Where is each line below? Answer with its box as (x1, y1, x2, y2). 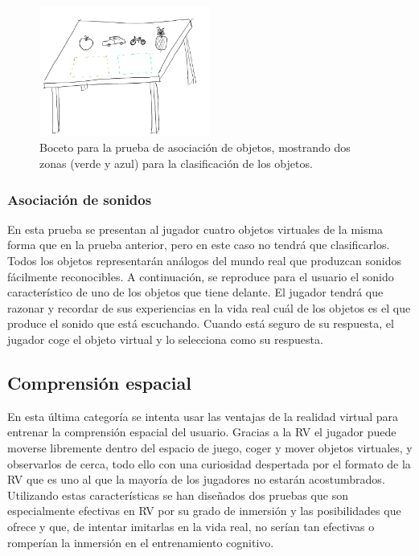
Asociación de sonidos (7, 189, 152, 209)
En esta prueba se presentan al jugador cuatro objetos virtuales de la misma (7, 220, 384, 237)
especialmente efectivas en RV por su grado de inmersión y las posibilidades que (7, 502, 401, 519)
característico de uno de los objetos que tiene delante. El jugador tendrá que (7, 284, 384, 300)
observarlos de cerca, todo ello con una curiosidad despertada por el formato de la (7, 455, 411, 472)
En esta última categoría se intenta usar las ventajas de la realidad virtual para (7, 407, 399, 424)
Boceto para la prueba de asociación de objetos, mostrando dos (39, 139, 351, 156)
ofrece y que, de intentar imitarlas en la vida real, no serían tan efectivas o (7, 517, 375, 534)
